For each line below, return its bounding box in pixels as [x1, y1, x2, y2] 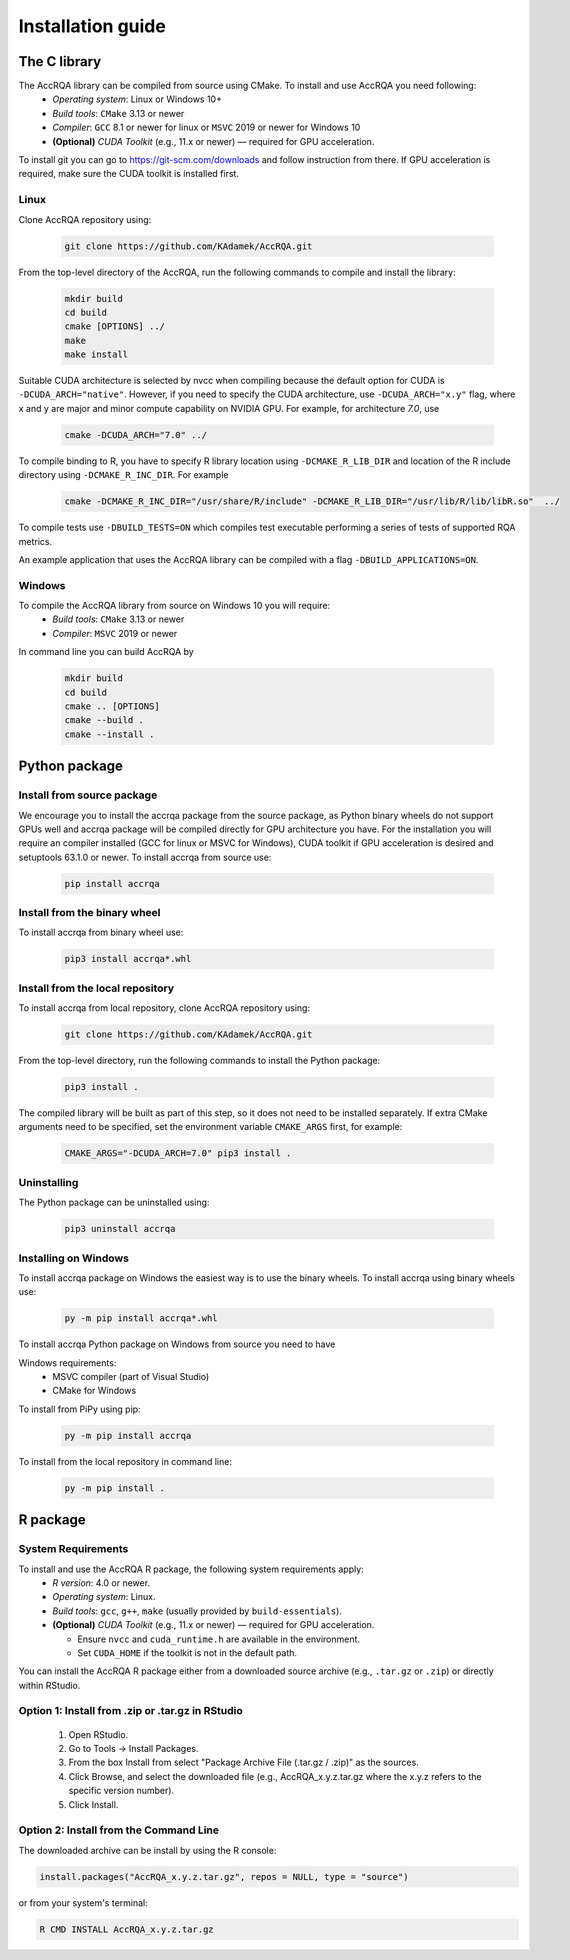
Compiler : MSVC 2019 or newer [52, 627, 178, 639]
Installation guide [18, 15, 167, 37]
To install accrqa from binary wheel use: [18, 926, 184, 939]
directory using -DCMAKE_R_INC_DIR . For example [18, 469, 229, 481]
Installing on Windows [18, 1251, 130, 1265]
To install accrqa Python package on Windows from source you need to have [18, 1338, 336, 1350]
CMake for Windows [52, 1385, 137, 1397]
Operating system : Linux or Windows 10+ [52, 93, 222, 105]
